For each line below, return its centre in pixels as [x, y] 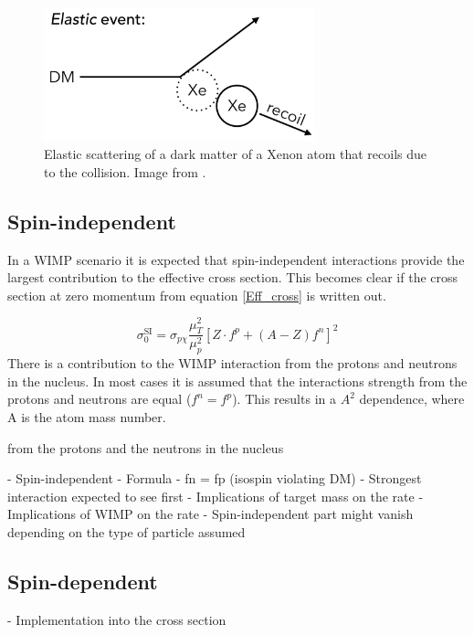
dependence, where [412, 399]
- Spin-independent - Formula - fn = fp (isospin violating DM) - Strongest [215, 478]
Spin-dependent [83, 581]
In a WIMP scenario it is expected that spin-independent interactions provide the [236, 259]
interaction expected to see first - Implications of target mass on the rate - [216, 496]
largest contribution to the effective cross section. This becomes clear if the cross [233, 277]
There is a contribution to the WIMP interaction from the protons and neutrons [232, 363]
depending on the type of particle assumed [126, 531]
